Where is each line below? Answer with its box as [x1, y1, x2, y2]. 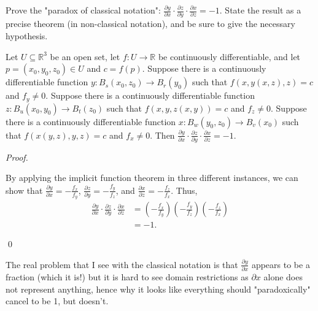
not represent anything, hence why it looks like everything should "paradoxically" [6, 282, 311, 295]
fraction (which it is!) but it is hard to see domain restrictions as [6, 270, 249, 283]
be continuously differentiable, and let [158, 50, 301, 63]
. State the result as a [219, 4, 301, 16]
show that [6, 183, 43, 196]
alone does [263, 270, 303, 283]
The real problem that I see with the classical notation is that [6, 258, 238, 271]
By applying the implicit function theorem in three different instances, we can [6, 171, 298, 184]
